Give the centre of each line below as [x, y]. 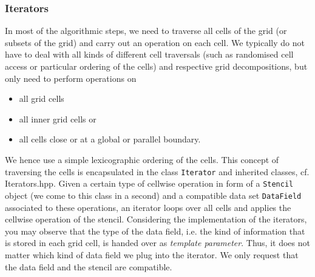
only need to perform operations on [71, 78]
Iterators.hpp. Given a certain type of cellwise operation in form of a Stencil [149, 183]
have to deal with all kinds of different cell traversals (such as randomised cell [149, 54]
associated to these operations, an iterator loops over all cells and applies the [148, 207]
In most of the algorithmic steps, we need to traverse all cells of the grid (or [146, 31]
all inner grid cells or [58, 118]
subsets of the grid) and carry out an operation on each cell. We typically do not [155, 42]
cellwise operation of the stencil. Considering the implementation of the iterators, [156, 219]
